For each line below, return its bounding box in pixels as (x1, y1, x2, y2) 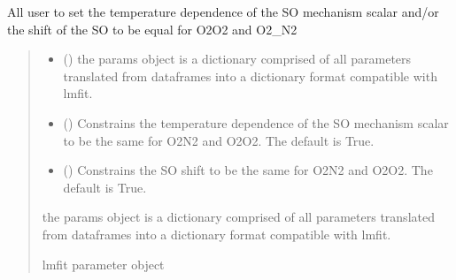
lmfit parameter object (42, 254, 165, 273)
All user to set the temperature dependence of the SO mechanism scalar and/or (7, 3, 439, 20)
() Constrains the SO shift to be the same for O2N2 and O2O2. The (63, 161, 433, 179)
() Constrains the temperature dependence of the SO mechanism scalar (63, 113, 449, 132)
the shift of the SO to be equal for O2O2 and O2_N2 (7, 19, 298, 38)
